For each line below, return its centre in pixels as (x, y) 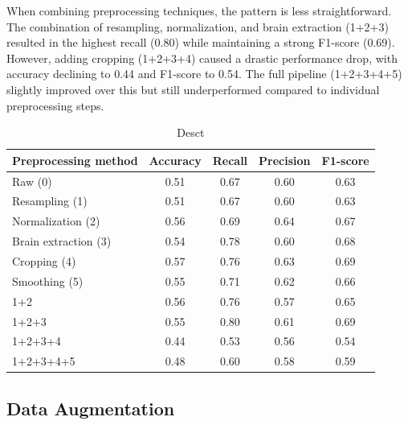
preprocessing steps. (55, 105)
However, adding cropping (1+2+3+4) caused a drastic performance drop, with (202, 58)
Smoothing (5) (48, 281)
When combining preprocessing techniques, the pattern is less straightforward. (199, 10)
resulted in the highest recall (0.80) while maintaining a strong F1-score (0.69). (201, 42)
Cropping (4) (44, 260)
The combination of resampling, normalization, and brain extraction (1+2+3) (198, 26)
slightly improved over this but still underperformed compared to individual (193, 89)
